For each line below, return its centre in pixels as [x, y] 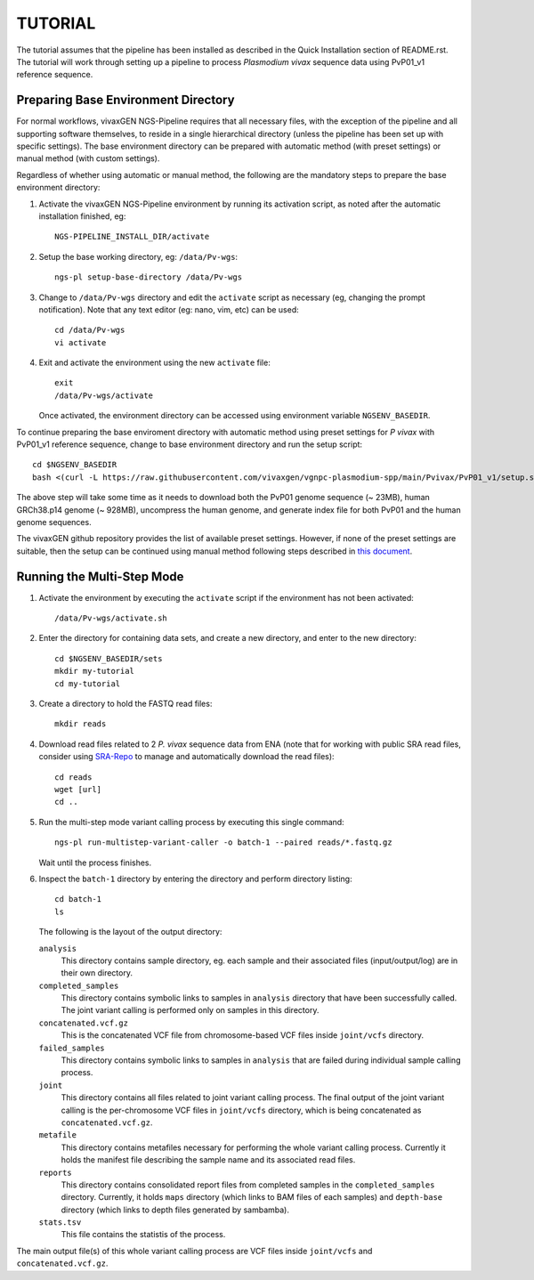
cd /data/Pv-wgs [90, 330]
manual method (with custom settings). [88, 158]
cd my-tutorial [88, 684]
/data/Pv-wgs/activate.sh [111, 618]
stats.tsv [60, 1223]
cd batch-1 [78, 899]
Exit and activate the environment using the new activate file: [154, 363]
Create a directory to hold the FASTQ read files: [125, 704]
